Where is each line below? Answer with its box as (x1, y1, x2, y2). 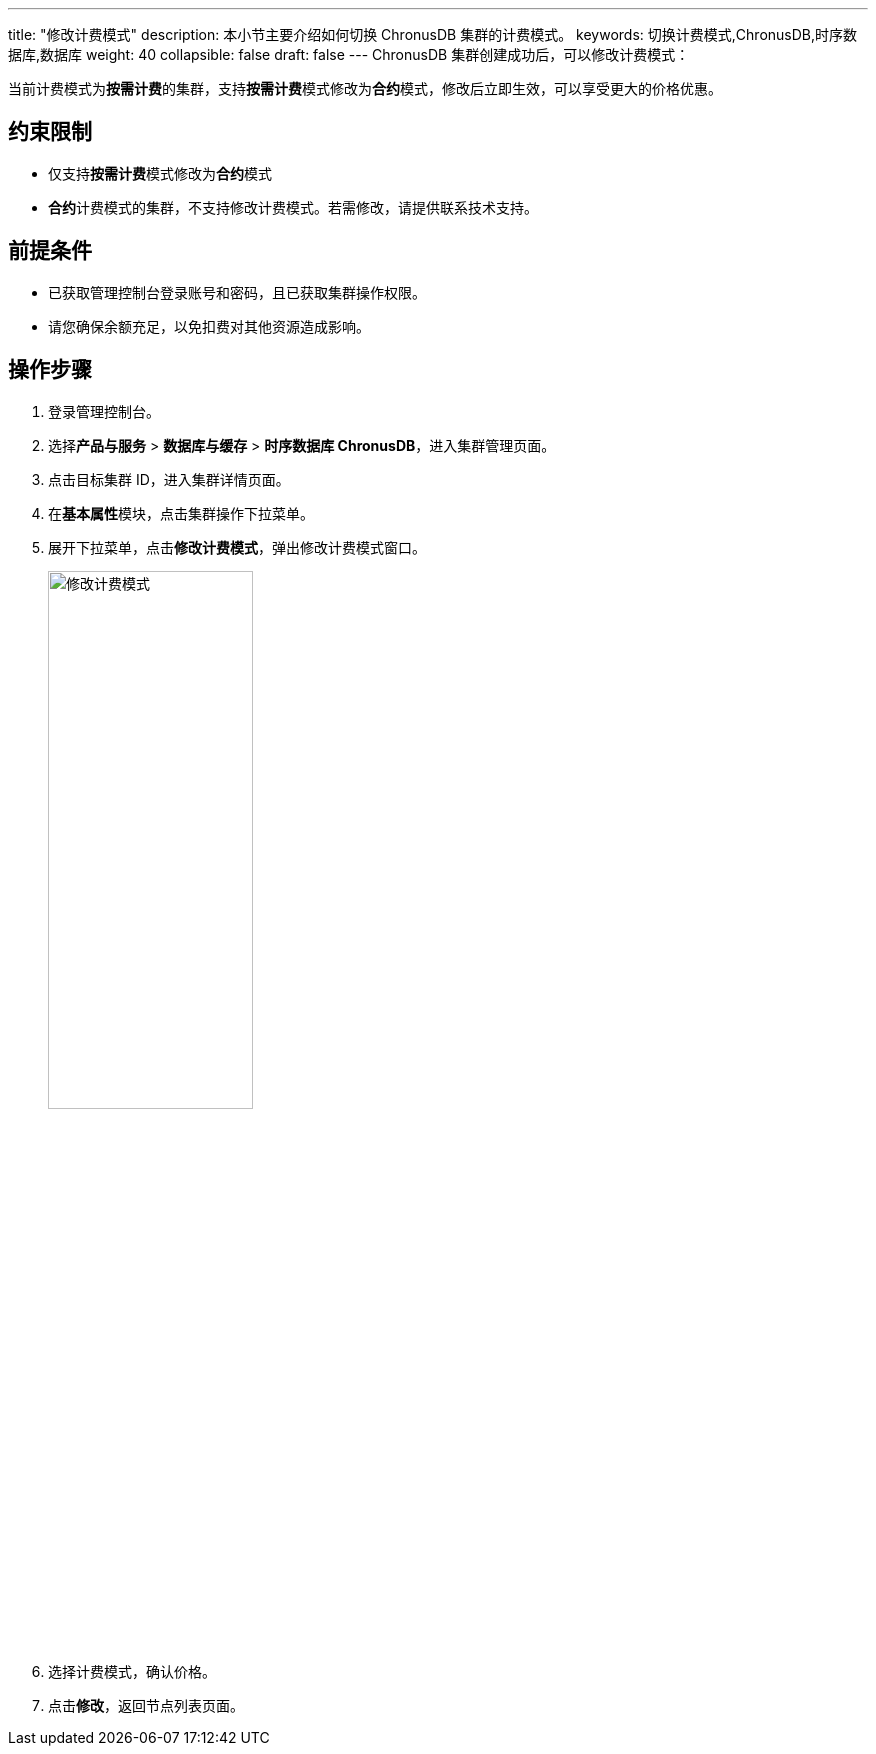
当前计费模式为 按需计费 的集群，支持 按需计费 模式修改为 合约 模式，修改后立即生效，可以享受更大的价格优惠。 (8, 80, 722, 97)
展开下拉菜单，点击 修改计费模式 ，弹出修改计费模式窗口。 (48, 538, 426, 556)
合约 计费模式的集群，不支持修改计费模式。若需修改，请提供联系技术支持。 (48, 198, 538, 216)
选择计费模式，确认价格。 (48, 1662, 216, 1680)
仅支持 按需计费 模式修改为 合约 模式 (48, 164, 272, 182)
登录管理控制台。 (48, 402, 160, 420)
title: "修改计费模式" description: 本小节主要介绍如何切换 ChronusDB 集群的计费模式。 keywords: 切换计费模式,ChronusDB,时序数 (8, 26, 858, 43)
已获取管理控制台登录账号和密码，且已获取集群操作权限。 (48, 283, 426, 301)
